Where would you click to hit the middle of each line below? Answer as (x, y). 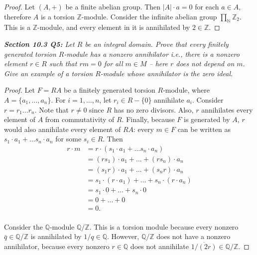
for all (113, 64)
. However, (123, 236)
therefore (18, 16)
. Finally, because (148, 119)
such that (63, 64)
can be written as (204, 129)
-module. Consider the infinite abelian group (149, 16)
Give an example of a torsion (49, 73)
